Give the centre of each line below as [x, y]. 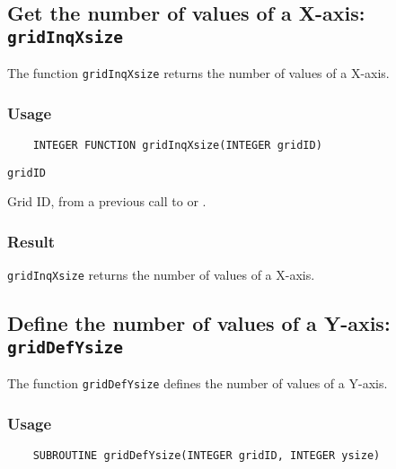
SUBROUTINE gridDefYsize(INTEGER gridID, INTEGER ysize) [207, 455]
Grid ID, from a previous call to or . [107, 201]
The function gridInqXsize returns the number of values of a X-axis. [198, 73]
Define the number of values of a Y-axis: [199, 323]
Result [31, 241]
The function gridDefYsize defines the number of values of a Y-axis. [198, 383]
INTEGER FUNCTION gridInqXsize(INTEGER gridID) [177, 146]
